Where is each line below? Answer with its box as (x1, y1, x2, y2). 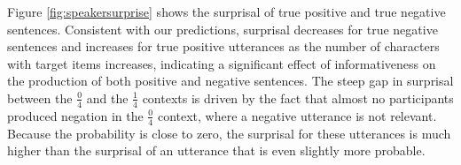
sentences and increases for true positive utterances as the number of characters (7, 37, 440, 56)
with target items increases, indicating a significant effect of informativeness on (7, 54, 436, 72)
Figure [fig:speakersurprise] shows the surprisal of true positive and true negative (7, 3, 446, 20)
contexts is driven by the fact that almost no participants (142, 88, 454, 107)
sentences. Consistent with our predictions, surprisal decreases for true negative (7, 19, 438, 38)
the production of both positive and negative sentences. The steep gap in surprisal (7, 71, 454, 90)
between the (7, 88, 73, 107)
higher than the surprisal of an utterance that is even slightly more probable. (7, 141, 426, 160)
